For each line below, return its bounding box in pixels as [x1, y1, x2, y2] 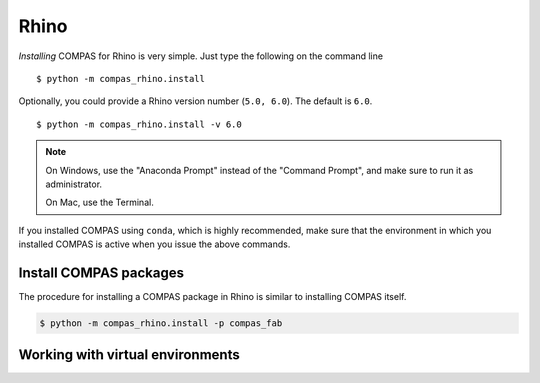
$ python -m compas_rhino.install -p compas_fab [39, 317, 283, 329]
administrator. [45, 178, 103, 190]
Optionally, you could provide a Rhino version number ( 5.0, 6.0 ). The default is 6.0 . [18, 95, 373, 107]
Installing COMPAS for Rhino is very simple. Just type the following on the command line [18, 50, 384, 62]
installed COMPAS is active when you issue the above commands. [18, 238, 291, 250]
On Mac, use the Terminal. [45, 196, 154, 209]
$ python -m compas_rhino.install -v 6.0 [36, 118, 242, 130]
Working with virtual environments [18, 346, 240, 364]
